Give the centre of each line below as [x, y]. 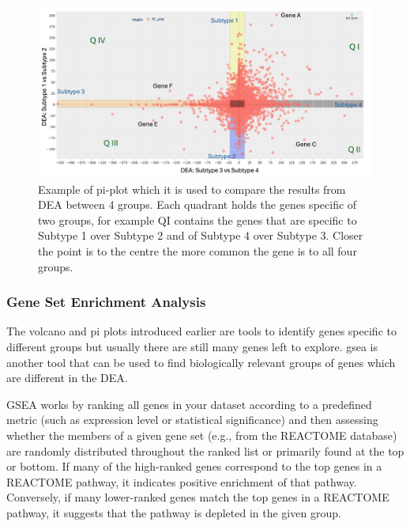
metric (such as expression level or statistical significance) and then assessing [192, 420]
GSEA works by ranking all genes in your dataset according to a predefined [189, 404]
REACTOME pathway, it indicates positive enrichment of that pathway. [182, 481]
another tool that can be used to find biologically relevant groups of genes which [201, 362]
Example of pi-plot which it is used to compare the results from [192, 189]
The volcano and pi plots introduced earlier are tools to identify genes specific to [201, 331]
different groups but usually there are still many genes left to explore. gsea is [192, 346]
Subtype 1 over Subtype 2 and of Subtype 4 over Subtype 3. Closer [201, 235]
